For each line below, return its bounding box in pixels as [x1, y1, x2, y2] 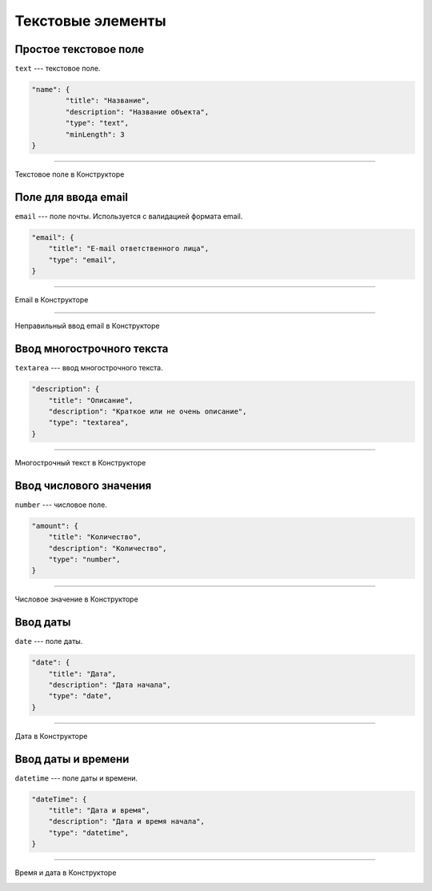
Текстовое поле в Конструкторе [14, 169, 125, 179]
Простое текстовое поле [14, 42, 145, 56]
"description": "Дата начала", [48, 680, 171, 689]
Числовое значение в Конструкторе [14, 594, 139, 604]
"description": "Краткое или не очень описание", [48, 407, 247, 416]
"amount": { [31, 521, 79, 530]
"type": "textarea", [48, 418, 130, 427]
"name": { [31, 85, 70, 94]
